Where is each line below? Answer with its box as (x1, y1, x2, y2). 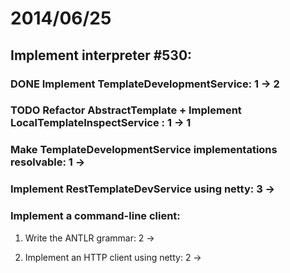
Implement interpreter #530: (10, 47, 193, 64)
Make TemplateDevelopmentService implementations (10, 143, 278, 157)
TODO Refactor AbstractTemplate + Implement (10, 103, 242, 117)
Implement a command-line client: (10, 209, 181, 223)
